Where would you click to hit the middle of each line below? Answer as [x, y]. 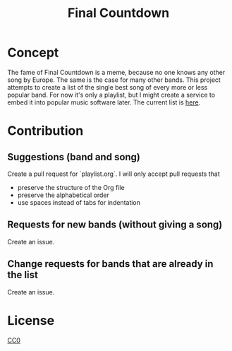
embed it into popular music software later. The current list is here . [104, 102]
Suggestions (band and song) [74, 157]
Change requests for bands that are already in [110, 264]
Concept [33, 53]
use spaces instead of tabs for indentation [79, 202]
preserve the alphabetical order [63, 195]
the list [23, 275]
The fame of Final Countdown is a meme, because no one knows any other [116, 72]
